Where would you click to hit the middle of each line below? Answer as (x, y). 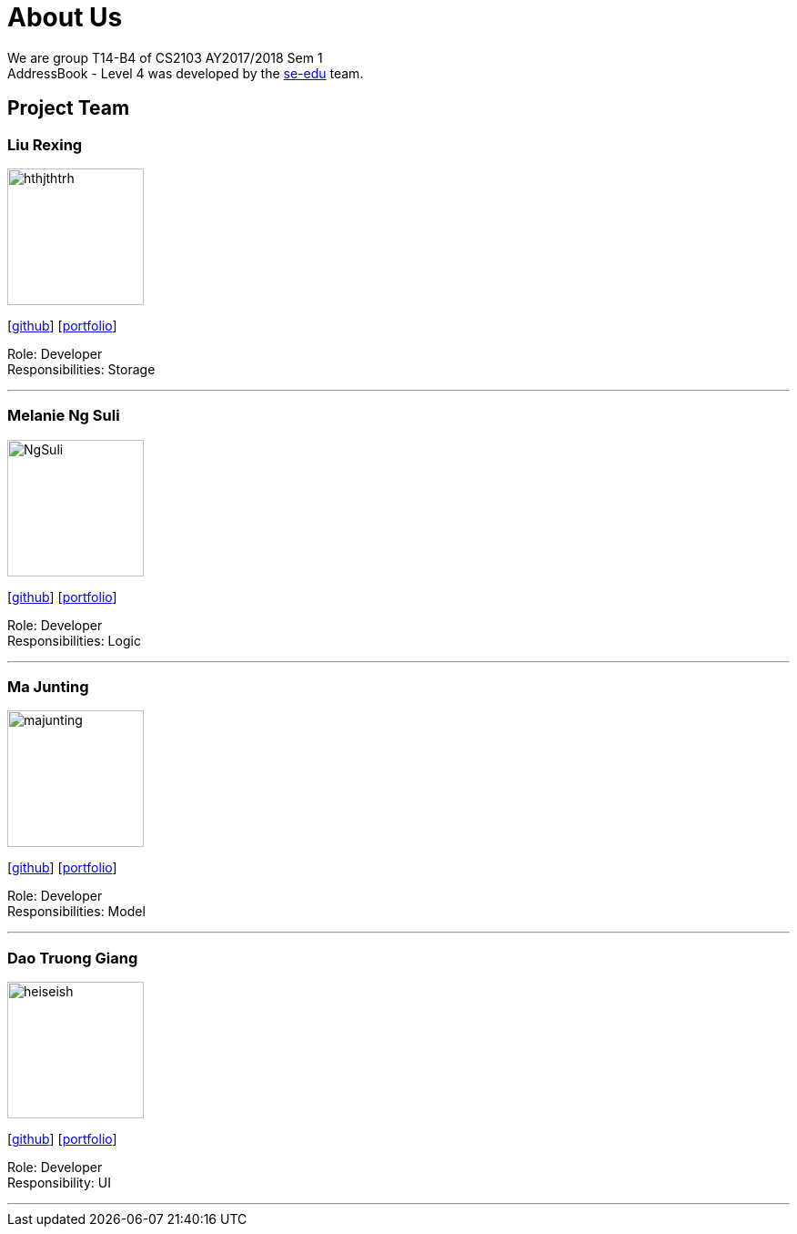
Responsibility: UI (59, 1183)
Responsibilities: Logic (74, 640)
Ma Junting (48, 687)
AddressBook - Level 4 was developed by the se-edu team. (186, 73)
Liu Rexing (45, 144)
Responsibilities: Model (76, 912)
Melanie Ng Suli (64, 416)
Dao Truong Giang (73, 958)
